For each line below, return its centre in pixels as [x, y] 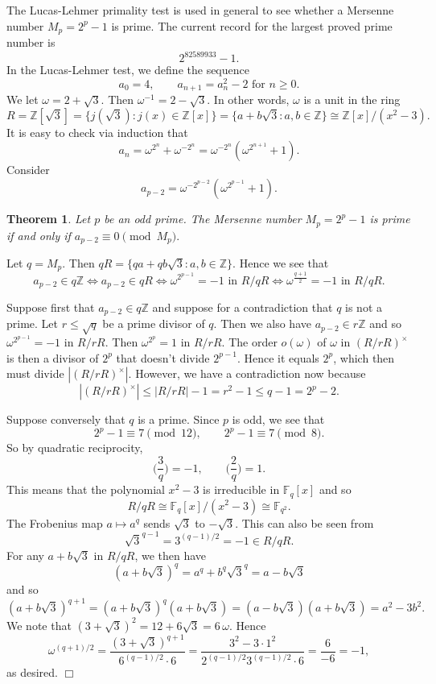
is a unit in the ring [352, 99]
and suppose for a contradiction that [243, 307]
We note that [39, 625]
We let [23, 99]
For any [25, 555]
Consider [28, 170]
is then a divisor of [53, 357]
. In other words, [248, 99]
